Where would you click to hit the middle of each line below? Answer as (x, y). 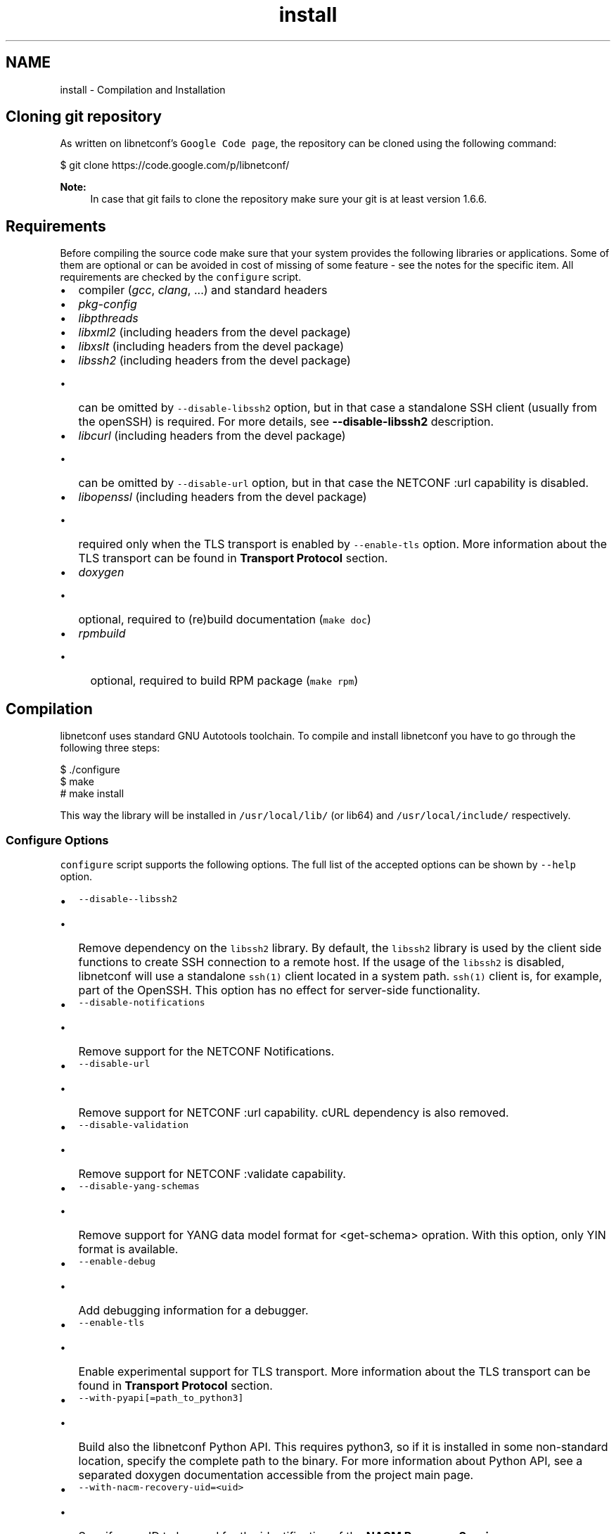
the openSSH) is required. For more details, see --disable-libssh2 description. (286, 422)
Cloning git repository (84, 117)
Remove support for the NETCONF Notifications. (206, 1051)
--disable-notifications (142, 1002)
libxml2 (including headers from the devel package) (214, 332)
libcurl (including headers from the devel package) (212, 436)
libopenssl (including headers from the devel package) (223, 497)
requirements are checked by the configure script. (181, 277)
